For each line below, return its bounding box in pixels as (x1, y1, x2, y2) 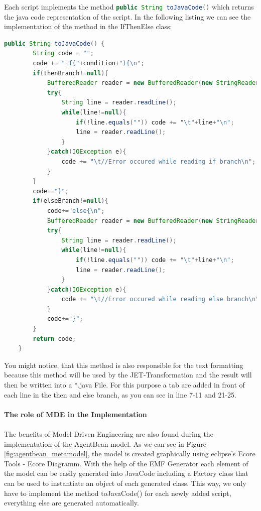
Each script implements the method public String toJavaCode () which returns (4, 2, 254, 12)
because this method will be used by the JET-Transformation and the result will (4, 369, 252, 380)
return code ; (33, 335, 76, 342)
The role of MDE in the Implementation (4, 409, 147, 419)
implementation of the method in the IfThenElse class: (4, 21, 172, 32)
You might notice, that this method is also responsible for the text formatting (4, 359, 243, 370)
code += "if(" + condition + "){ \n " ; (33, 60, 145, 67)
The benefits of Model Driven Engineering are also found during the (4, 429, 213, 439)
